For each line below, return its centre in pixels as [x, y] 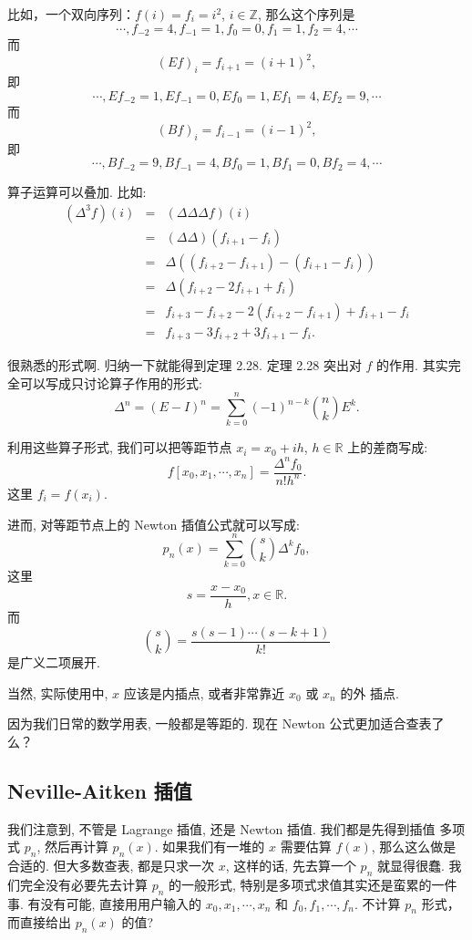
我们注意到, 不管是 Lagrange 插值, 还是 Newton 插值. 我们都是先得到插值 [221, 828]
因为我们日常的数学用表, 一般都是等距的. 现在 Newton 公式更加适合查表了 [226, 723]
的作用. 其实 [412, 365]
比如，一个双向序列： [71, 14]
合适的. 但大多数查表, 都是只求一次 [111, 865]
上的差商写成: [388, 447]
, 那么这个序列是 [306, 14]
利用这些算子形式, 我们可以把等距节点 [120, 447]
